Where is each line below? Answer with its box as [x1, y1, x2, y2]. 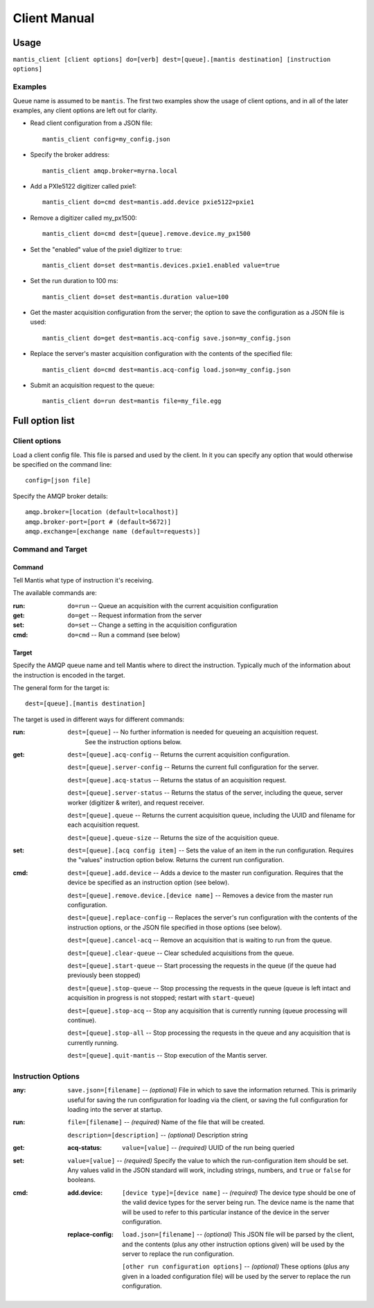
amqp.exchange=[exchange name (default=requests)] [25, 527, 201, 535]
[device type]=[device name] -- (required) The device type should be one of [122, 1188, 356, 1196]
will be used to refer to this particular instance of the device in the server [122, 1207, 330, 1216]
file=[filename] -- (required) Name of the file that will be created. [67, 1118, 265, 1126]
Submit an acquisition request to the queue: [30, 381, 155, 390]
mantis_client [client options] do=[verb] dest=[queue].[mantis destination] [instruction [12, 55, 331, 64]
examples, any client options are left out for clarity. [12, 106, 158, 114]
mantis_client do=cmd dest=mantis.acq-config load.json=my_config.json [42, 365, 291, 374]
